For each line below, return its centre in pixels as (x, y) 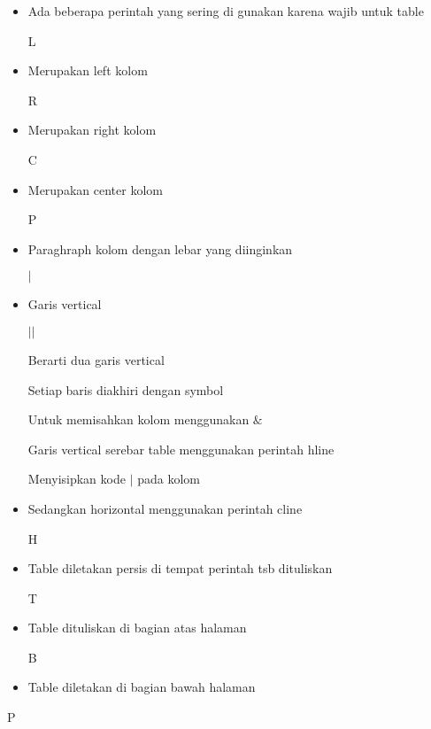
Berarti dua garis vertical (96, 359)
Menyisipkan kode (77, 479)
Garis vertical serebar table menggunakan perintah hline (181, 449)
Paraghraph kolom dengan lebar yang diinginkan (160, 248)
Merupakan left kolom (88, 70)
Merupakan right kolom (92, 130)
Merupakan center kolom (95, 189)
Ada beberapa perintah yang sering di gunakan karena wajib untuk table (226, 11)
